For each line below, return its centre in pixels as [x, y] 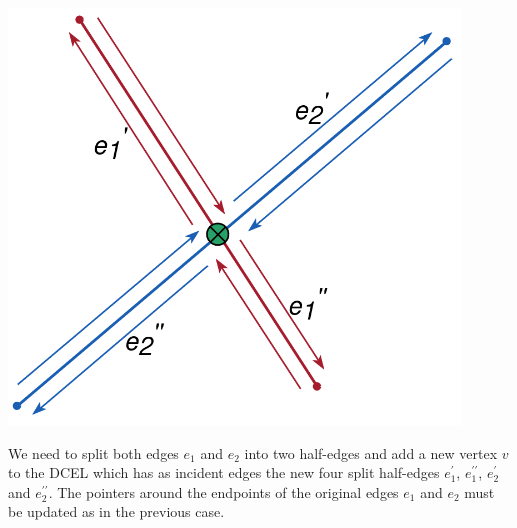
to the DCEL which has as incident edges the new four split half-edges [224, 472]
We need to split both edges [93, 452]
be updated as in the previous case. [116, 511]
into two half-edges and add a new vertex [371, 452]
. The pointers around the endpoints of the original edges [223, 491]
